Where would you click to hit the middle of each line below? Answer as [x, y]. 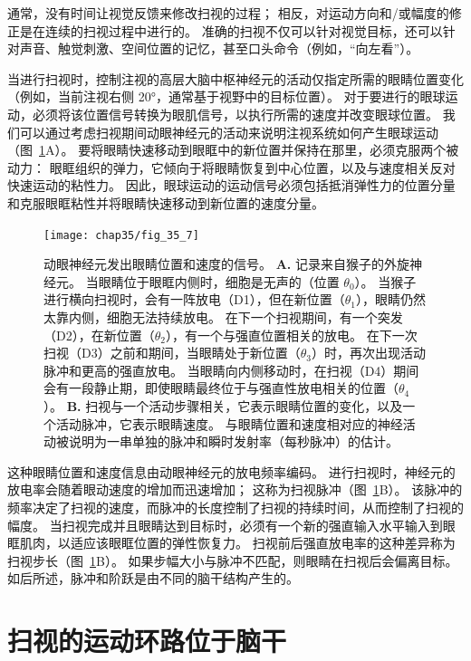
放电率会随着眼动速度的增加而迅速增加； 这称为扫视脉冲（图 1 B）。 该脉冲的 [235, 489]
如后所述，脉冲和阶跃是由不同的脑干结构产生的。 [153, 578]
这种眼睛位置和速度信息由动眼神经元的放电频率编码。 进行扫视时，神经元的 [231, 471]
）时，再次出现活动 [368, 353]
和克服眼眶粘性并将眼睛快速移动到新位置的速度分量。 [166, 202]
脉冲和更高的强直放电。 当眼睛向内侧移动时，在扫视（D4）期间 [231, 370]
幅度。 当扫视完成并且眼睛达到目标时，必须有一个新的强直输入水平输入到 [225, 525]
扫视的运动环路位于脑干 [147, 641]
